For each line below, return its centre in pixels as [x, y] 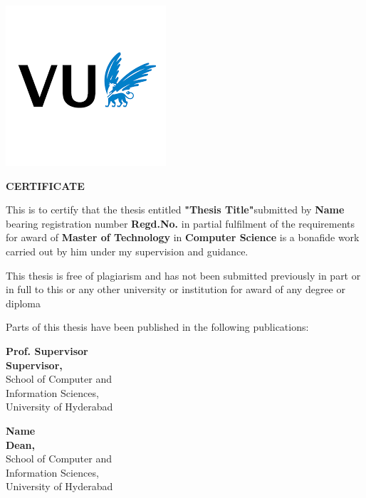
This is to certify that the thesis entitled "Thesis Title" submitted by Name [175, 210]
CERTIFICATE [45, 185]
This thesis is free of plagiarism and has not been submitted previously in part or [183, 275]
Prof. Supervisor [47, 350]
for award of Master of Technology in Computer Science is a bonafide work [183, 237]
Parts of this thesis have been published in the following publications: [157, 327]
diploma [23, 303]
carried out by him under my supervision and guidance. [127, 251]
